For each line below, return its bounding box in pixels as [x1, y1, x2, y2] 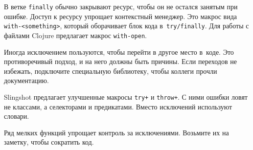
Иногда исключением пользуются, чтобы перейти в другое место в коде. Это [4, 46, 234, 57]
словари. [4, 111, 29, 121]
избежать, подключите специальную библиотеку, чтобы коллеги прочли [4, 65, 217, 76]
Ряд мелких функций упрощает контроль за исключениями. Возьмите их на [4, 127, 229, 137]
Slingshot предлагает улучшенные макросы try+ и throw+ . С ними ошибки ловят [4, 91, 248, 102]
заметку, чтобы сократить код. [4, 137, 94, 147]
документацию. [4, 75, 49, 86]
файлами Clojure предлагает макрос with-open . [4, 30, 147, 40]
